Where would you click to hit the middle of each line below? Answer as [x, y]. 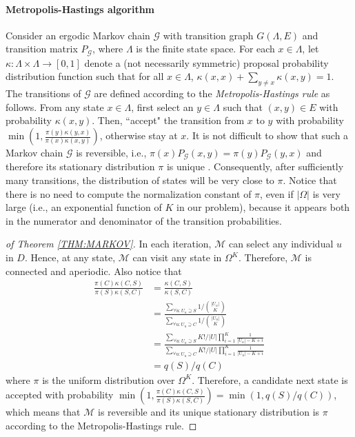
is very [326, 193]
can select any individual [281, 244]
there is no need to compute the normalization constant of [129, 193]
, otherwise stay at [139, 135]
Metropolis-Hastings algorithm [80, 9]
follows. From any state [55, 106]
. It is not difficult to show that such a [267, 135]
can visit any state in [177, 257]
